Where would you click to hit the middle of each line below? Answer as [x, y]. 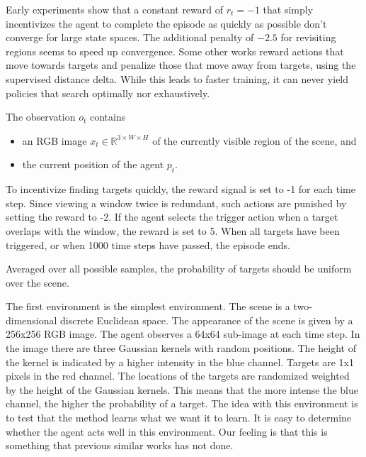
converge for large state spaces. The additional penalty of [130, 37]
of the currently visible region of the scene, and [255, 140]
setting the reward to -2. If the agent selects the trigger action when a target [172, 217]
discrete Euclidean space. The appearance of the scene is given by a [207, 320]
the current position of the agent [93, 164]
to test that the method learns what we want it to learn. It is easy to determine [179, 418]
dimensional [32, 320]
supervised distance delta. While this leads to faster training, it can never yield [177, 78]
